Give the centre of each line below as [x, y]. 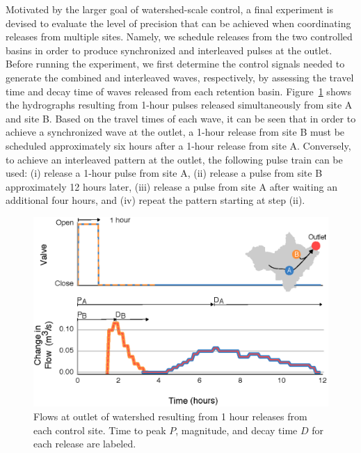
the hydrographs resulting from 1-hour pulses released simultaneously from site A [179, 105]
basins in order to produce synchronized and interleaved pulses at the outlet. [169, 50]
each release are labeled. [85, 444]
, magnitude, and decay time [236, 430]
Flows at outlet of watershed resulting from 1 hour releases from [170, 416]
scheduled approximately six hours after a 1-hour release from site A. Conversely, [178, 145]
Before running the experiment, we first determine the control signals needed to [175, 64]
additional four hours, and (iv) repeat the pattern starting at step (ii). [155, 200]
